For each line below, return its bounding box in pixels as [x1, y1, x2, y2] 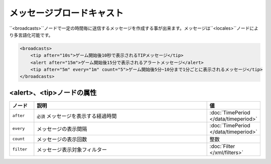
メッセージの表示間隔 [37, 125, 87, 132]
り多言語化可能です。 [9, 32, 53, 38]
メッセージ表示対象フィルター [37, 146, 107, 153]
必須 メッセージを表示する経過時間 [37, 112, 117, 119]
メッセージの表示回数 [37, 136, 87, 143]
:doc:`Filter [209, 142, 235, 149]
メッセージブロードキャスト [9, 8, 124, 19]
